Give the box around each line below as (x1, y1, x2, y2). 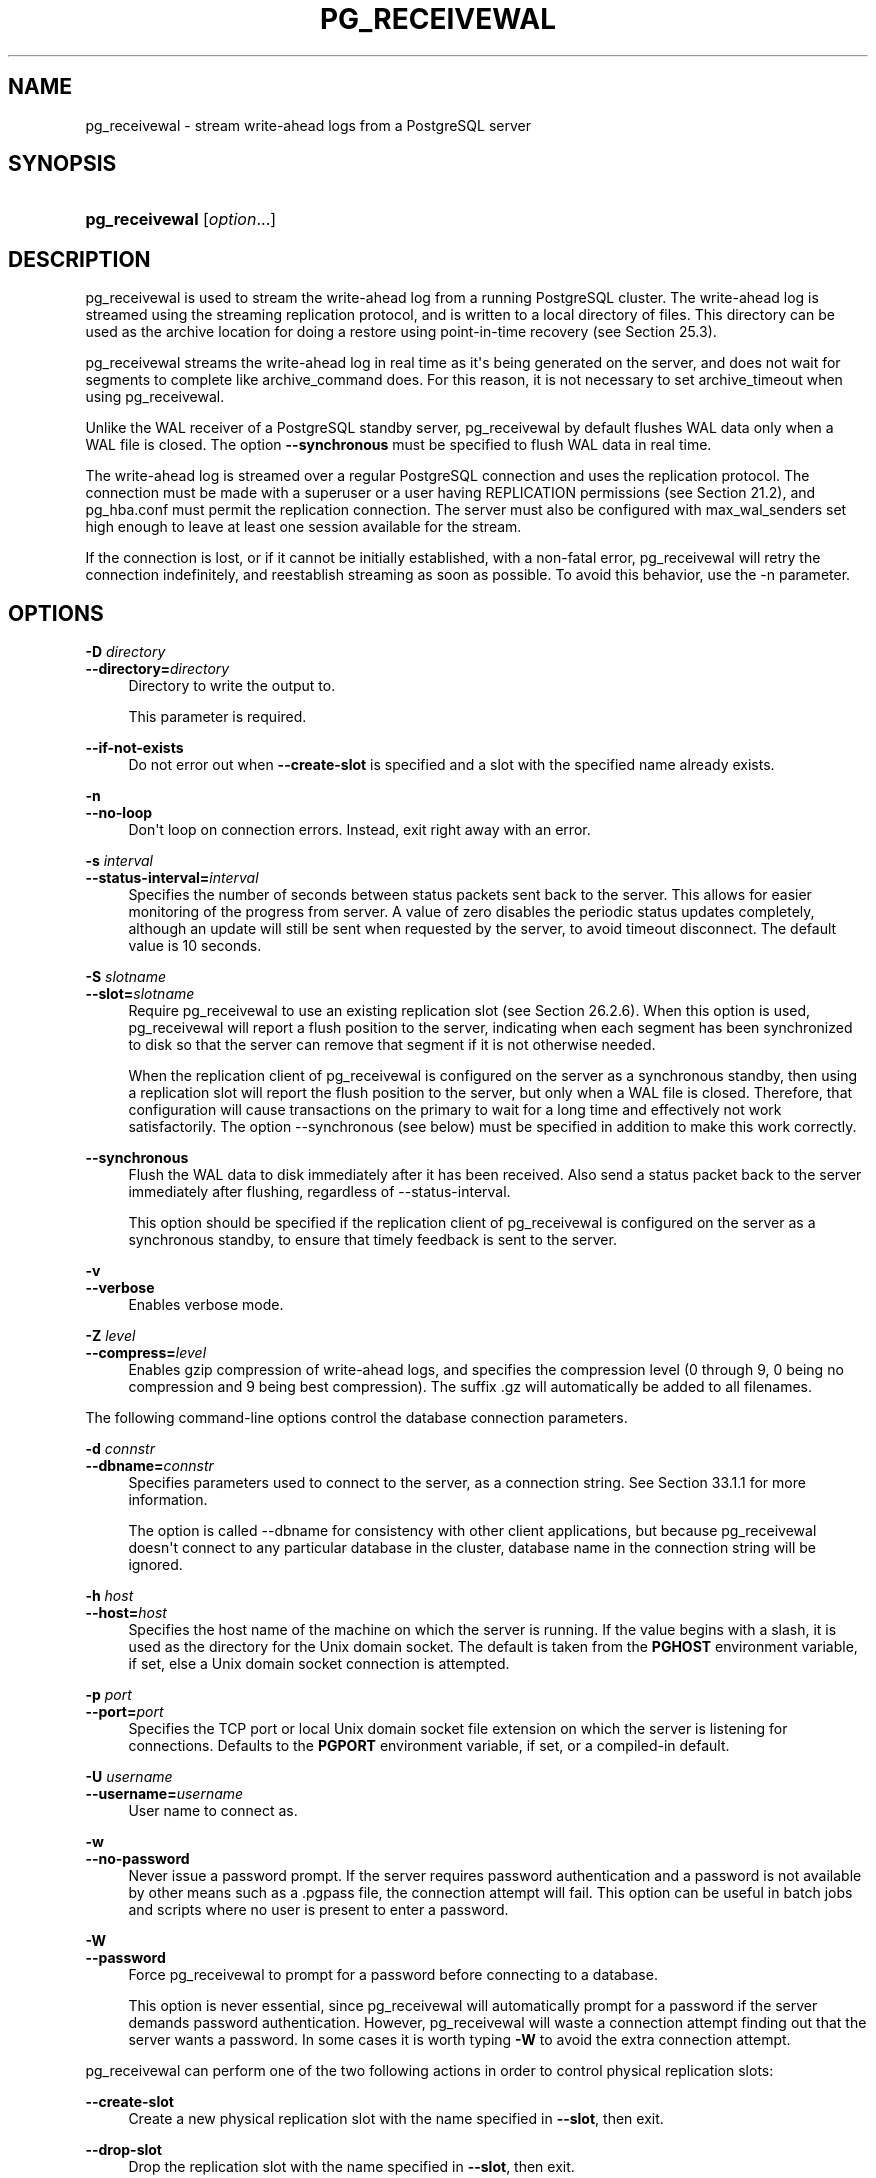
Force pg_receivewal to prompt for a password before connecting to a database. (128, 1966, 658, 1984)
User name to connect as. (128, 1802, 298, 1820)
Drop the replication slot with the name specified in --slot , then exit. (128, 2158, 575, 2176)
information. (128, 1491, 208, 1509)
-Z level (85, 1327, 136, 1345)
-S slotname (85, 968, 167, 986)
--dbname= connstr (85, 1457, 214, 1475)
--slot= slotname (85, 985, 195, 1003)
